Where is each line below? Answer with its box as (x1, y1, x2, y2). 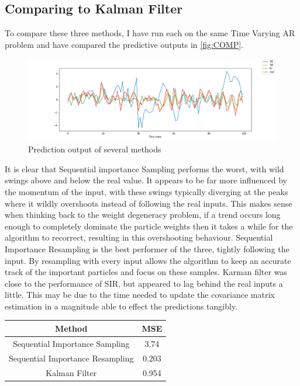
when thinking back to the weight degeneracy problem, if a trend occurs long (5, 208, 281, 221)
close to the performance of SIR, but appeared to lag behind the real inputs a (5, 277, 283, 289)
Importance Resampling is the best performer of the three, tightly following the (5, 242, 289, 255)
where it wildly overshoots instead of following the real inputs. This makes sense (5, 197, 292, 209)
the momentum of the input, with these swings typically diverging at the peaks (5, 185, 288, 197)
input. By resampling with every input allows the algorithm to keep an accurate (5, 254, 291, 266)
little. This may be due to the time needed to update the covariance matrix (5, 288, 275, 301)
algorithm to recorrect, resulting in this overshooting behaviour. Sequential (5, 231, 273, 244)
